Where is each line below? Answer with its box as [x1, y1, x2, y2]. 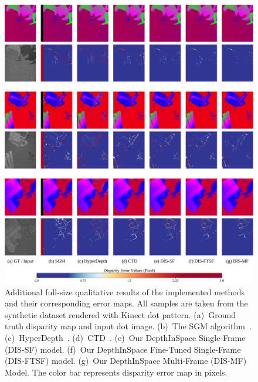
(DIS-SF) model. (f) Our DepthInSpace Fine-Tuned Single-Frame [5, 343, 241, 355]
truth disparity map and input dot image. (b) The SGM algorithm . [5, 320, 252, 332]
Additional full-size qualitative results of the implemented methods [5, 285, 245, 298]
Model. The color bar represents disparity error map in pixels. [5, 366, 228, 378]
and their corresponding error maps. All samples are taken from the [5, 297, 248, 309]
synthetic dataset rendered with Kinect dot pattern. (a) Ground [5, 308, 236, 320]
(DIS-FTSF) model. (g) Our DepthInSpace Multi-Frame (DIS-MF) [5, 354, 247, 367]
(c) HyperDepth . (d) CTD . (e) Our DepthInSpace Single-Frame [5, 332, 246, 344]
